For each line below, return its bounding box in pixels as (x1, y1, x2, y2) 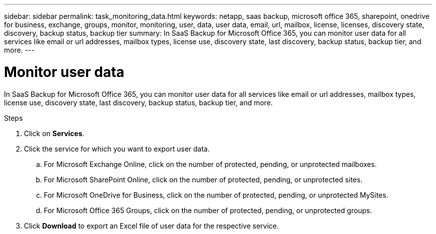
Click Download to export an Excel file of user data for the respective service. (24, 221, 279, 230)
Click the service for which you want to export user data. (24, 144, 210, 153)
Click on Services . (24, 129, 85, 138)
